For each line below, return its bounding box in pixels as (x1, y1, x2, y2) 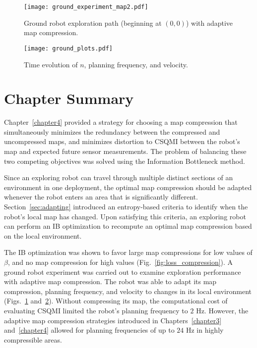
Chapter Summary (4, 88, 134, 108)
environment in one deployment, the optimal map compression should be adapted (4, 182, 252, 192)
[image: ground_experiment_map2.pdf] (24, 3, 148, 10)
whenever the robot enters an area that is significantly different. (4, 192, 198, 202)
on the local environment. (4, 230, 82, 241)
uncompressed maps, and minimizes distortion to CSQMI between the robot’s (4, 136, 240, 147)
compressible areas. (4, 334, 62, 345)
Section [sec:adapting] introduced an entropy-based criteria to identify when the (4, 201, 248, 211)
